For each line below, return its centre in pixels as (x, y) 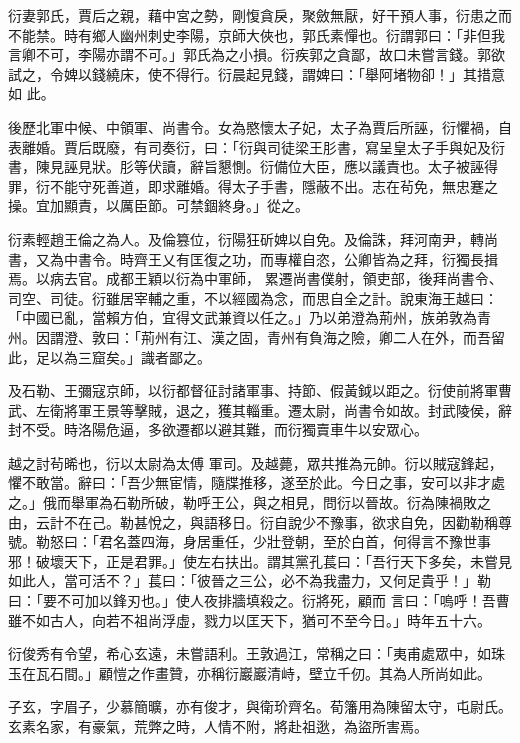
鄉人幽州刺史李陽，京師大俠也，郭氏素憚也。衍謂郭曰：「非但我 (298, 34)
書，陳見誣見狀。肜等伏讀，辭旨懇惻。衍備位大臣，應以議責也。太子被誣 (246, 166)
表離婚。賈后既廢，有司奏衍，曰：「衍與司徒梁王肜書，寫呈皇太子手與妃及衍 (256, 146)
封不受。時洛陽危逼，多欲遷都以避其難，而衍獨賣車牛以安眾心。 (218, 429)
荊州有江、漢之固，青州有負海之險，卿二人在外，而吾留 (322, 336)
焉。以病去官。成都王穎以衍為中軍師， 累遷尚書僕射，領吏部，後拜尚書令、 (255, 278)
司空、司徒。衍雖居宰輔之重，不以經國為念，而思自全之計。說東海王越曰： (253, 297)
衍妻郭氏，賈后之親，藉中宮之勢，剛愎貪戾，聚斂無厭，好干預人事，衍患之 (253, 15)
